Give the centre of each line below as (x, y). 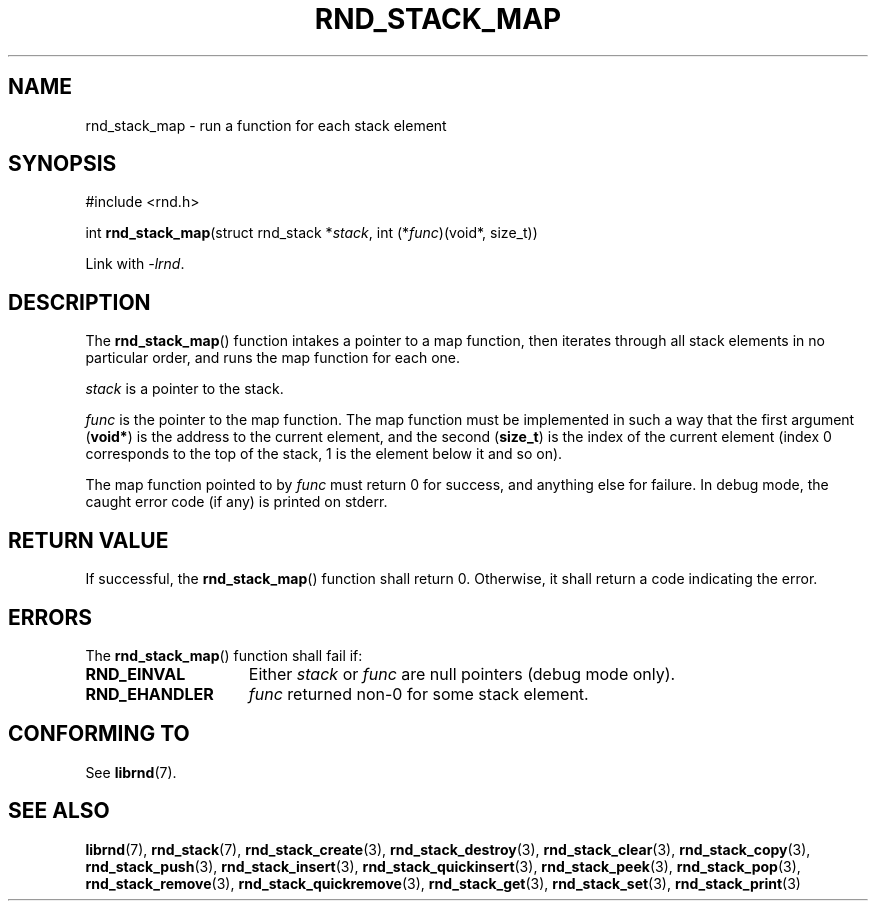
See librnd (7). (131, 772)
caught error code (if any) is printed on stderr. (236, 502)
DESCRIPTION (79, 302)
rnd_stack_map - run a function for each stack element (266, 125)
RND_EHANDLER (149, 693)
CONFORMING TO (99, 734)
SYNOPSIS (62, 164)
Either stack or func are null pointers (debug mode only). (462, 673)
